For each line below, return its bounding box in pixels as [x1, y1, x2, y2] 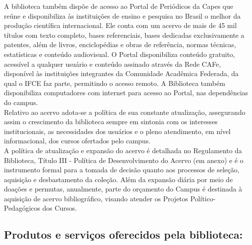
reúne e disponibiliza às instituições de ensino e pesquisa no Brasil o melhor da [4, 10, 241, 21]
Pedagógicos [4, 203, 40, 213]
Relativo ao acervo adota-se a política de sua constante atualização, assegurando [4, 107, 246, 117]
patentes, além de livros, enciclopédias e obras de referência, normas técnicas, [4, 39, 236, 50]
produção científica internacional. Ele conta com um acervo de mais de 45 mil [4, 20, 237, 30]
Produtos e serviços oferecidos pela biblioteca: [4, 227, 243, 242]
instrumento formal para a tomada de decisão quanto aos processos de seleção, [4, 164, 240, 175]
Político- [190, 193, 216, 203]
